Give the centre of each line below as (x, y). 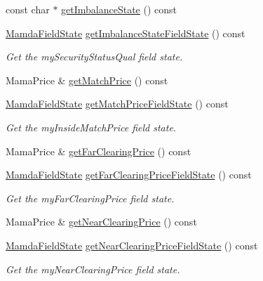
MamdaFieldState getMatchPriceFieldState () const (117, 104)
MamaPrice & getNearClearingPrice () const (101, 222)
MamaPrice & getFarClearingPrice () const (99, 151)
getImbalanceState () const (119, 9)
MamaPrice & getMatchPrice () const (87, 80)
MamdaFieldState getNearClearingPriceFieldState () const (132, 245)
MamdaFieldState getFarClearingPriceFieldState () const (129, 175)
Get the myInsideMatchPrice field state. (91, 127)
